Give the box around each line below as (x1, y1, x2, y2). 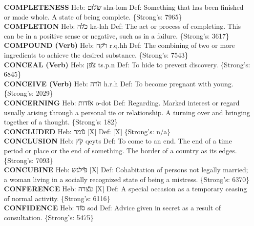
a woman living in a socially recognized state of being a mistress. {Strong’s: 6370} (4, 174, 250, 184)
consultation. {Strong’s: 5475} (4, 212, 94, 223)
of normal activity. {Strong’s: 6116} (4, 193, 110, 203)
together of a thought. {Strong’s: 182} (4, 117, 118, 127)
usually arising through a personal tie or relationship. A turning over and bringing (4, 107, 250, 117)
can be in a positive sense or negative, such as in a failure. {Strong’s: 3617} (4, 30, 230, 41)
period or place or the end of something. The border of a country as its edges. (4, 145, 237, 155)
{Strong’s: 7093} (4, 155, 53, 165)
